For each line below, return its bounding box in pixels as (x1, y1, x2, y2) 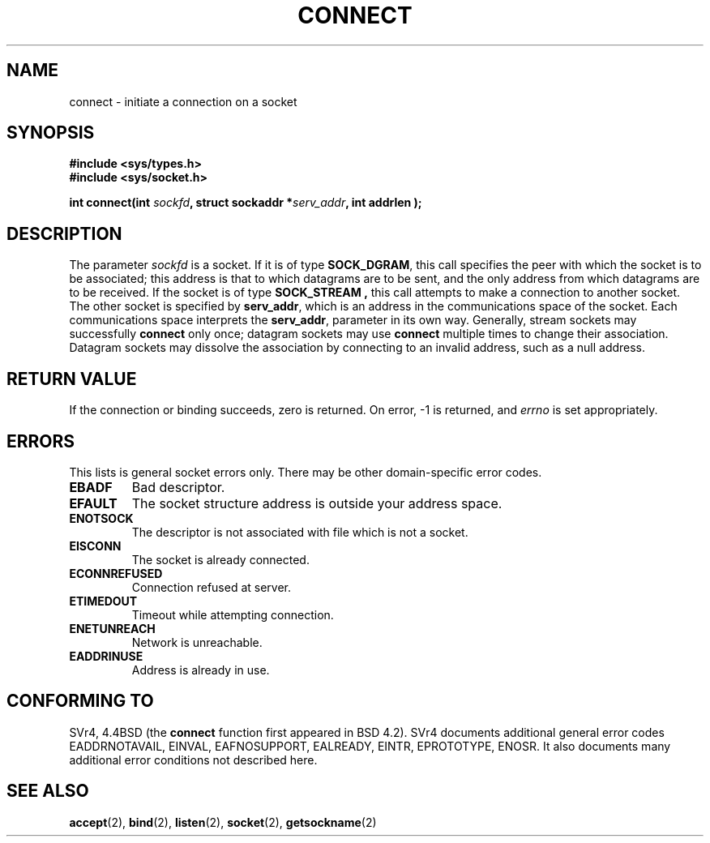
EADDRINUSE (69, 648, 143, 663)
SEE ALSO (6, 781, 89, 802)
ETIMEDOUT (69, 593, 138, 608)
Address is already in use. (131, 662, 270, 677)
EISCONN (69, 538, 122, 553)
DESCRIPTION (6, 223, 122, 244)
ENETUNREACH (69, 621, 156, 635)
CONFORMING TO (6, 691, 154, 712)
